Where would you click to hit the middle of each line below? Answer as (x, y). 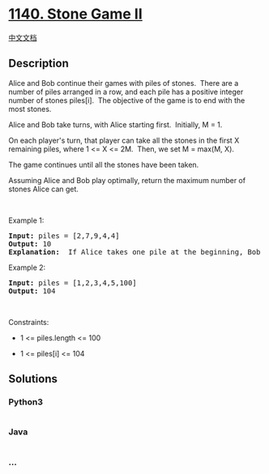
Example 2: (27, 267)
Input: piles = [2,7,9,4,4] (64, 235)
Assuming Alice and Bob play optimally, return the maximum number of (127, 180)
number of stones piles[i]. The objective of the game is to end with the (127, 100)
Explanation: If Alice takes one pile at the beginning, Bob (134, 252)
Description (38, 64)
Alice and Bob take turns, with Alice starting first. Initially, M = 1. (115, 124)
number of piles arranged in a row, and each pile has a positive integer (126, 92)
